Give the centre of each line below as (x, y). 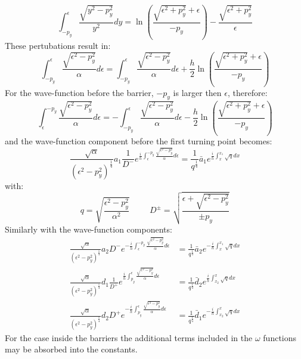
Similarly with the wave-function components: (89, 229)
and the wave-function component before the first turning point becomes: (139, 141)
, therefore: (247, 92)
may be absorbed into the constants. (71, 349)
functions (280, 337)
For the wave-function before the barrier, (79, 92)
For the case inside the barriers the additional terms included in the (129, 337)
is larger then (197, 92)
